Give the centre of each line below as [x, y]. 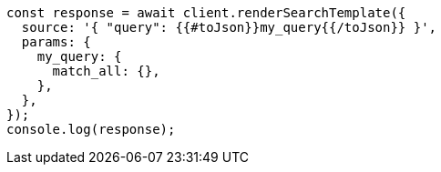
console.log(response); [91, 129]
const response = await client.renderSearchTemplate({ [206, 13]
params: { [56, 42]
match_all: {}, [106, 71]
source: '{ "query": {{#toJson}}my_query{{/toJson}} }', [229, 27]
